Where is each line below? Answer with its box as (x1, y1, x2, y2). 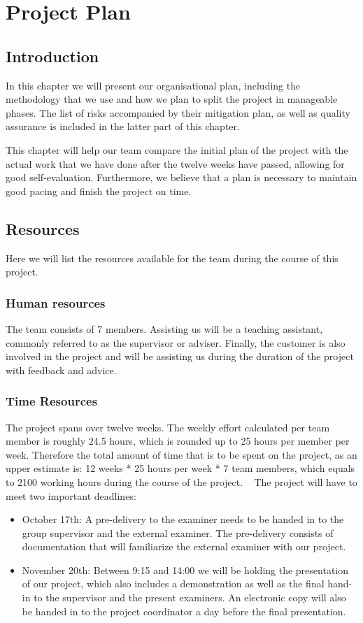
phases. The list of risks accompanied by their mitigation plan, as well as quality (6, 105, 350, 120)
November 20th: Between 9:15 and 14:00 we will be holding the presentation (22, 562, 349, 577)
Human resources (6, 294, 106, 311)
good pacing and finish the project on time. (6, 183, 192, 198)
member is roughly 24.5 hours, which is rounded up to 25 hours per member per (6, 434, 350, 448)
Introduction (6, 45, 99, 66)
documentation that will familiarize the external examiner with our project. (22, 539, 346, 554)
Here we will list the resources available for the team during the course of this (6, 250, 339, 265)
